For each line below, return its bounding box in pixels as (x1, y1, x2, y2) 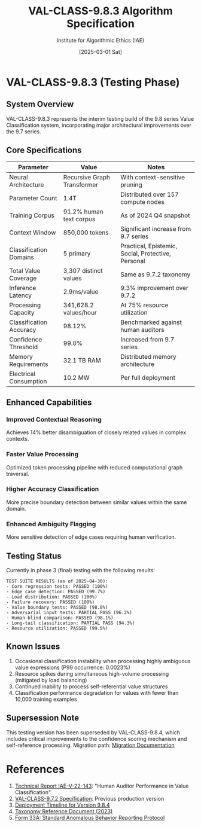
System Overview (6, 99, 74, 109)
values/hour (63, 308, 97, 316)
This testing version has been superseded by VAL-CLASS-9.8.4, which (6, 728, 181, 736)
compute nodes (120, 197, 165, 206)
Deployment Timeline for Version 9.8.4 (14, 801, 110, 808)
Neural (9, 173, 28, 181)
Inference (9, 283, 36, 292)
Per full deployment (120, 373, 175, 382)
